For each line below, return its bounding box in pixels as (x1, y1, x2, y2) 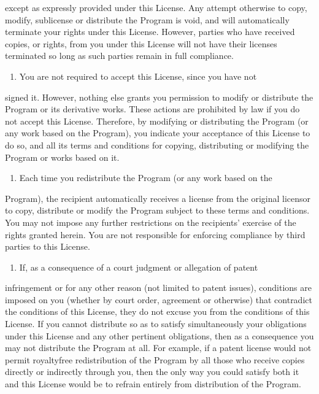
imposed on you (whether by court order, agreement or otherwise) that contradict (5, 293, 312, 306)
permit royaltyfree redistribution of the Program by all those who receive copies (5, 353, 305, 366)
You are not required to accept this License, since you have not (19, 69, 257, 82)
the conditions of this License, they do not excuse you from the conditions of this (5, 305, 310, 318)
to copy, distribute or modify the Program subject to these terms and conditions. (5, 204, 310, 217)
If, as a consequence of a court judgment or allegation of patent (19, 260, 258, 273)
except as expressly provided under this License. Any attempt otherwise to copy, (5, 1, 307, 14)
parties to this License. (5, 240, 90, 253)
